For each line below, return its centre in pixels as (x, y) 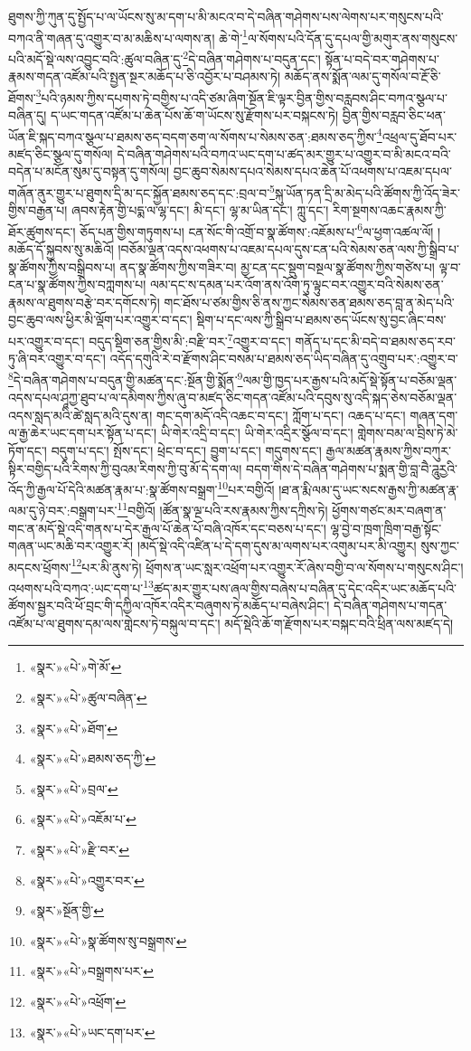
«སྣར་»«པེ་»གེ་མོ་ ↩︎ (75, 667)
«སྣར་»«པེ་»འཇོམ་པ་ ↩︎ (83, 819)
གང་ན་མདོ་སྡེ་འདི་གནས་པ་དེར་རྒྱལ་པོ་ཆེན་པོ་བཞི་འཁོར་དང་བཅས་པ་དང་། (167, 528)
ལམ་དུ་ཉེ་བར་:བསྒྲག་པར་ (63, 510)
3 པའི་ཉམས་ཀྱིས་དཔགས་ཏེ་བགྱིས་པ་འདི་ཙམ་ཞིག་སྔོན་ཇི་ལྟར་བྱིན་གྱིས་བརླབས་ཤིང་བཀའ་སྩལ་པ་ (241, 96)
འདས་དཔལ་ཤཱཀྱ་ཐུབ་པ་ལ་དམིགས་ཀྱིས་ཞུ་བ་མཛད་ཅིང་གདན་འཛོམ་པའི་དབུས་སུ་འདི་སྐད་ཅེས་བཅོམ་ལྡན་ (233, 398)
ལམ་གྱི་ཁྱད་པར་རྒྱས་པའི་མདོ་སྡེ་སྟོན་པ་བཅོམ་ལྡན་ (350, 379)
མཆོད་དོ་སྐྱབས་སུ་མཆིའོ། (61, 249)
